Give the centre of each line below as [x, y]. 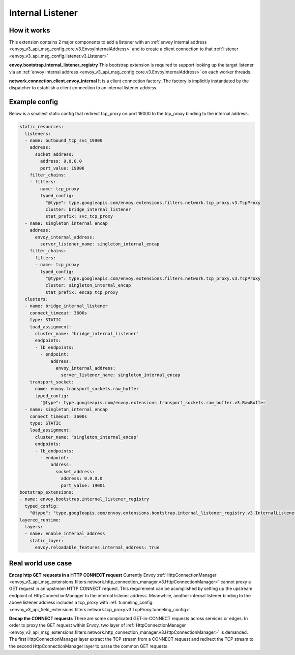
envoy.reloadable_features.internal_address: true [97, 548]
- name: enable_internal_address [65, 534]
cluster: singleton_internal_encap [88, 285]
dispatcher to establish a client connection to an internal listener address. [83, 88]
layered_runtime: [40, 520]
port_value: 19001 [83, 485]
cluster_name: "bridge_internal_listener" [87, 334]
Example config [34, 102]
